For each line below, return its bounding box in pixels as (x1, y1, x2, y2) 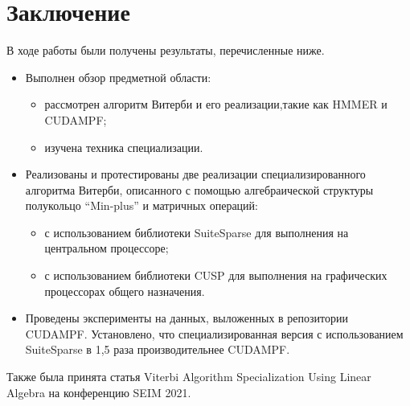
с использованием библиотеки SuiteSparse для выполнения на (44, 224, 349, 240)
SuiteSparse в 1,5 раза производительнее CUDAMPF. (25, 341, 290, 358)
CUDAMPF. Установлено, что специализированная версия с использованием (25, 325, 404, 342)
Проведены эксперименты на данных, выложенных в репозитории (25, 310, 348, 326)
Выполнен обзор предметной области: (25, 68, 211, 85)
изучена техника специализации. (44, 138, 203, 155)
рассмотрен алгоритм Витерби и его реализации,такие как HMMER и (44, 96, 387, 113)
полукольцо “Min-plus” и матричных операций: (25, 197, 258, 214)
